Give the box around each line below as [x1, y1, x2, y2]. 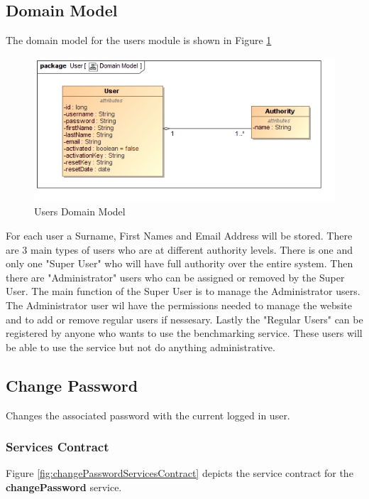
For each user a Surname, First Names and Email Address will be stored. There [6, 228, 353, 243]
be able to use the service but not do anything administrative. [6, 339, 275, 354]
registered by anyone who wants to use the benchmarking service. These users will [6, 326, 363, 340]
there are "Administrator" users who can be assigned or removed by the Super [6, 269, 345, 284]
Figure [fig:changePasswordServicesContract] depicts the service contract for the [6, 466, 353, 481]
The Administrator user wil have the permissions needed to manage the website [6, 298, 352, 313]
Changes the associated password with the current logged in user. [6, 407, 290, 422]
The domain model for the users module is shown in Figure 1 [6, 33, 272, 48]
